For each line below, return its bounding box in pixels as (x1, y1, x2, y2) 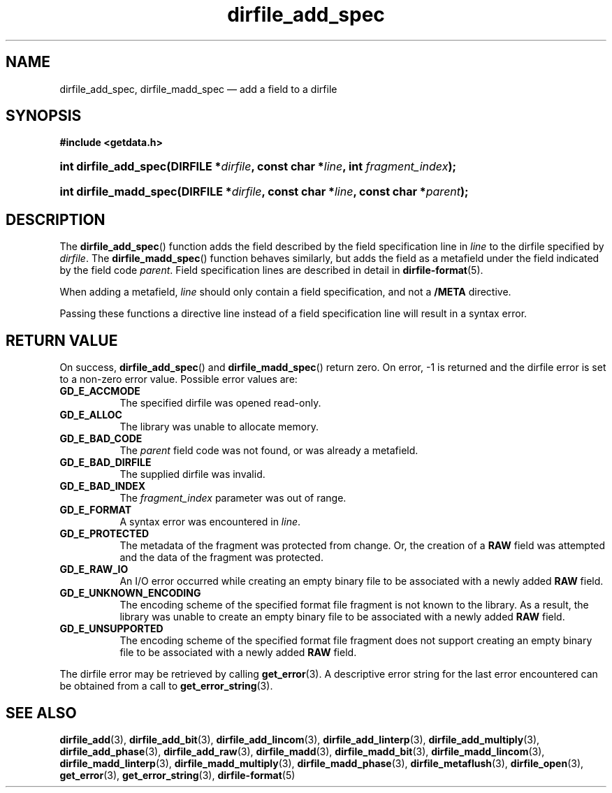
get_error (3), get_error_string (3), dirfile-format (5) (59, 769, 296, 781)
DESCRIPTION (6, 210, 105, 228)
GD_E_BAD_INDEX (59, 480, 146, 493)
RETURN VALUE (6, 331, 118, 349)
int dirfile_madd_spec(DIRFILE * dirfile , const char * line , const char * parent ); (59, 184, 469, 199)
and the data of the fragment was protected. (119, 551, 323, 564)
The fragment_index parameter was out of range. (119, 492, 347, 504)
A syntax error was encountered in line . (119, 516, 301, 528)
